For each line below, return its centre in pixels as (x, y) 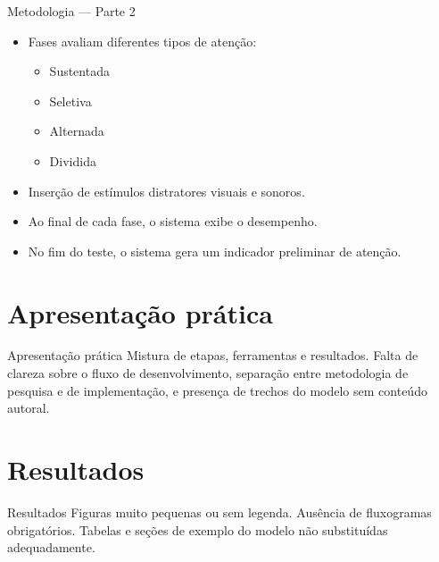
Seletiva (70, 101)
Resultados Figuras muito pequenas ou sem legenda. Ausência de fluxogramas (219, 512)
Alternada (77, 131)
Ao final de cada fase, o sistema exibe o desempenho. (173, 221)
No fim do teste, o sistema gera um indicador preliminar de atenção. (215, 251)
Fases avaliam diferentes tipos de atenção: (142, 41)
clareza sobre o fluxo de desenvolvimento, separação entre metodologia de (208, 373)
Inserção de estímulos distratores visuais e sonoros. (166, 191)
